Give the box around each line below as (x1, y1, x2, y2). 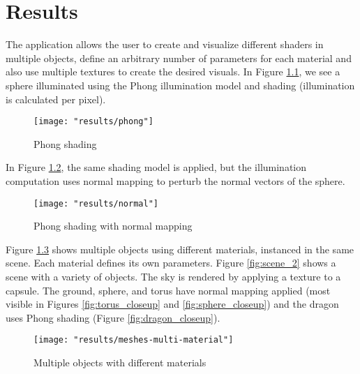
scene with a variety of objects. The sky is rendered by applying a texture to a (6, 269, 341, 283)
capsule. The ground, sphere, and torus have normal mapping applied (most (6, 283, 331, 297)
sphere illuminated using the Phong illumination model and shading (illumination (6, 77, 355, 92)
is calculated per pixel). (6, 91, 106, 106)
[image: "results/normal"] (33, 198, 158, 209)
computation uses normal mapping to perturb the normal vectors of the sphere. (6, 173, 345, 188)
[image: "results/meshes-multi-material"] (33, 335, 234, 345)
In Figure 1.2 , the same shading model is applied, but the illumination (6, 160, 307, 174)
